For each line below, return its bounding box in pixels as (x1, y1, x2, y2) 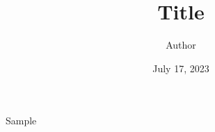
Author (166, 38, 196, 52)
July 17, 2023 (152, 60, 209, 75)
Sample (6, 113, 37, 128)
